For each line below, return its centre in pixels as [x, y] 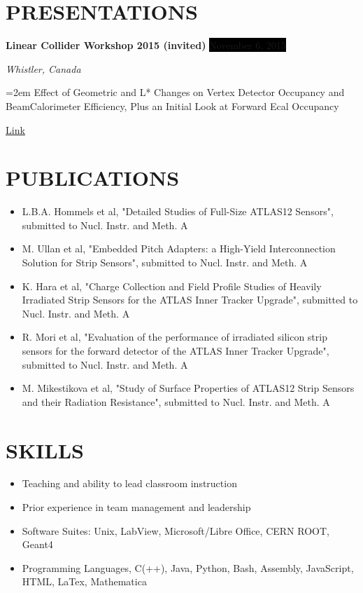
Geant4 [37, 544]
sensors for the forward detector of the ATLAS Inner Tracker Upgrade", [176, 350]
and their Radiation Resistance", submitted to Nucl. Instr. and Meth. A [176, 401]
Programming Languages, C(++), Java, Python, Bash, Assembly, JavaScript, [188, 567]
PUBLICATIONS [93, 178]
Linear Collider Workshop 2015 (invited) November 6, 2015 [146, 45]
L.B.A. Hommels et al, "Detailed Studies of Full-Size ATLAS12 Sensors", [178, 211]
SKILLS [45, 450]
